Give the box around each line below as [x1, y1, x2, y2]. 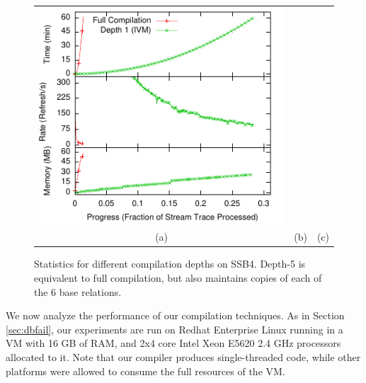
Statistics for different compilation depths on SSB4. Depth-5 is [34, 256, 306, 271]
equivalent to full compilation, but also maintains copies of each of [34, 270, 322, 285]
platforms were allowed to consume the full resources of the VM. [6, 363, 285, 378]
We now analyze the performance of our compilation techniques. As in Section [6, 308, 345, 323]
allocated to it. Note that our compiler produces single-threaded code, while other [6, 349, 361, 364]
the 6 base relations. [34, 284, 122, 299]
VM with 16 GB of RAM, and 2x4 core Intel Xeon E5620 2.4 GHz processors [6, 336, 341, 350]
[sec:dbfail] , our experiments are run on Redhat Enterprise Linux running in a [6, 321, 343, 336]
